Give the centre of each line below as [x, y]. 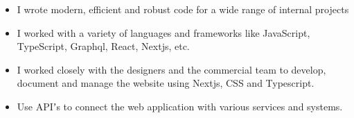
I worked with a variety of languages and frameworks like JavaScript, [163, 32]
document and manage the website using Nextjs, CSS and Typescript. [166, 83]
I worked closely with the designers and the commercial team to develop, [171, 69]
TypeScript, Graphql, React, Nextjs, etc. [103, 46]
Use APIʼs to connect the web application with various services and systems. [180, 106]
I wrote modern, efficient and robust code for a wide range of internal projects [183, 9]
